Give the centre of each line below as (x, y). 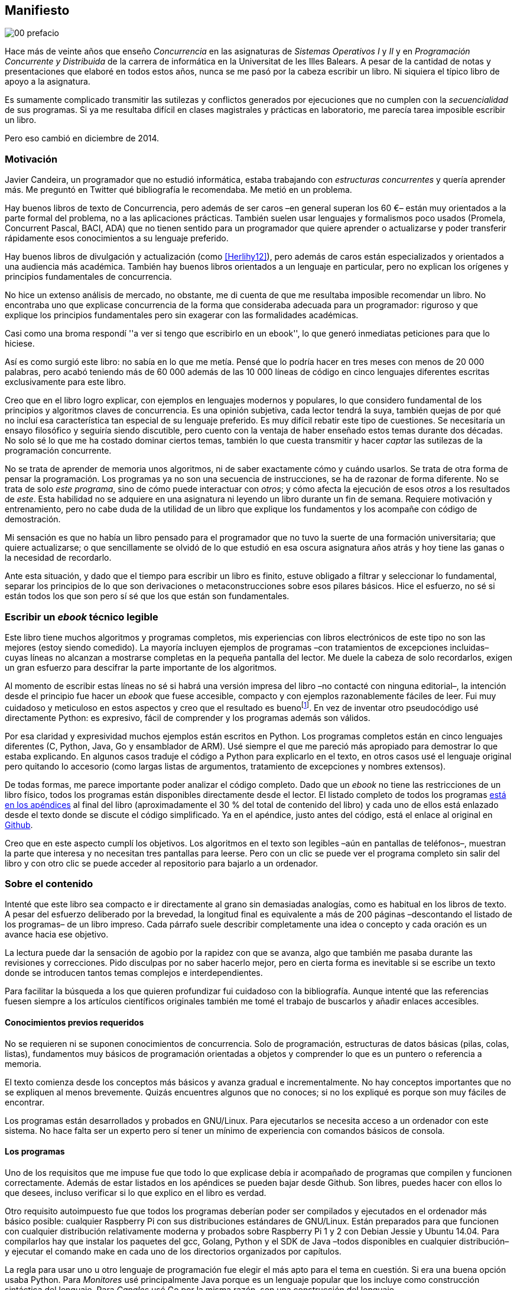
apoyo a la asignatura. (48, 82)
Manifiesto (37, 10)
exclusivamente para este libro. (66, 382)
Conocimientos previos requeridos (74, 1022)
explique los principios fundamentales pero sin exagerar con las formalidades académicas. (182, 315)
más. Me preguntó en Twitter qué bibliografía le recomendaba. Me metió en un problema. (178, 190)
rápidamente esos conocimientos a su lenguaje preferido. (117, 238)
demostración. (33, 519)
